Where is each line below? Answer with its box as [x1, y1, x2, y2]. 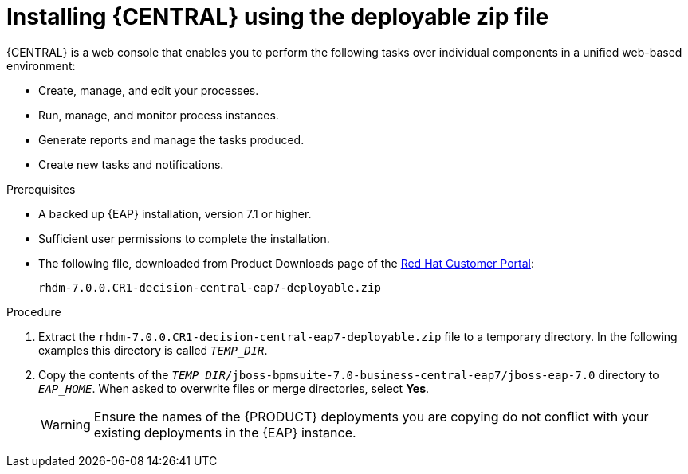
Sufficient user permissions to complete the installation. [38, 231, 330, 245]
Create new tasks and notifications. [38, 157, 224, 171]
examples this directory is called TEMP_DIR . [38, 343, 268, 357]
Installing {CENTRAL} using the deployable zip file [6, 3, 549, 30]
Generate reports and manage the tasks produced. [38, 132, 305, 147]
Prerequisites [6, 182, 76, 196]
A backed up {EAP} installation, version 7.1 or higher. [38, 206, 312, 221]
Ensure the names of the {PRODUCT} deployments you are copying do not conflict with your [93, 408, 649, 425]
